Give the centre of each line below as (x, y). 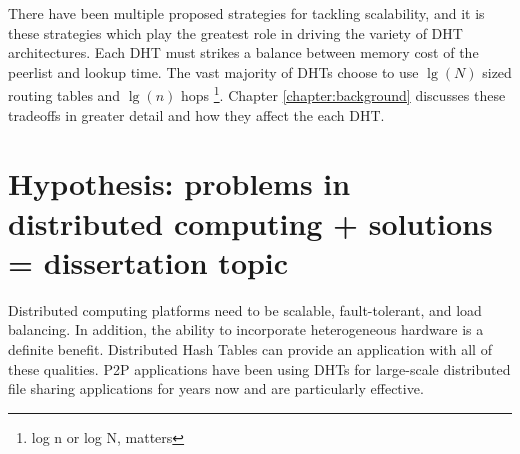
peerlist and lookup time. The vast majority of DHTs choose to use (213, 71)
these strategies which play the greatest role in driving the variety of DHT (235, 32)
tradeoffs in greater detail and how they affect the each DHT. (196, 114)
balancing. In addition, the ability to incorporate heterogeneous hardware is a (246, 329)
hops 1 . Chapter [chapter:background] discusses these (343, 94)
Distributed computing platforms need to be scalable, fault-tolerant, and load (245, 309)
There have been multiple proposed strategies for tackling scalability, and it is (246, 13)
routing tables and (64, 95)
